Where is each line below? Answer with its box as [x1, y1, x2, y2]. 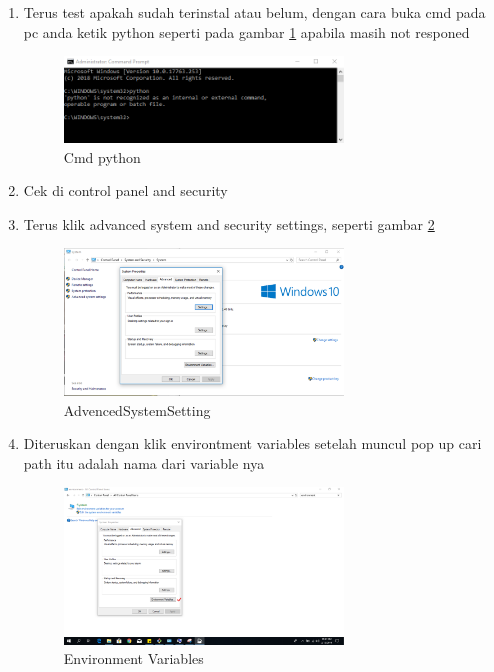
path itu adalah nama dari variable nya [23, 452, 265, 473]
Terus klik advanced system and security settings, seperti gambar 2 [23, 213, 435, 234]
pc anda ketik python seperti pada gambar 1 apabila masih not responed [23, 21, 470, 42]
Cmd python [63, 146, 141, 167]
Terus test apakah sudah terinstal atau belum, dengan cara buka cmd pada [23, 2, 486, 22]
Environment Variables [63, 648, 204, 669]
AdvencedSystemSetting [63, 399, 211, 420]
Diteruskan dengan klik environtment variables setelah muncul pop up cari [23, 433, 482, 454]
